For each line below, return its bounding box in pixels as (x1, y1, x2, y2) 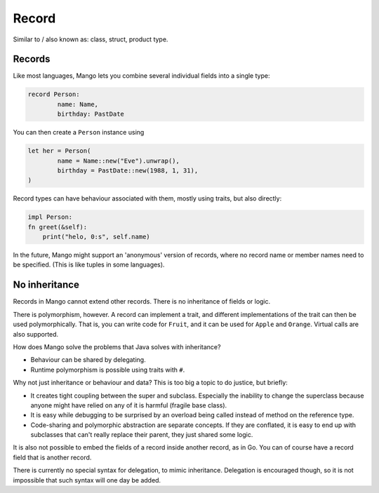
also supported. (13, 330, 59, 338)
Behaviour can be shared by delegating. (30, 356, 147, 364)
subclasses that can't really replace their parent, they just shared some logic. (30, 431, 253, 439)
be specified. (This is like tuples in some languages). (13, 260, 165, 269)
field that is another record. (13, 453, 92, 461)
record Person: (27, 90, 80, 98)
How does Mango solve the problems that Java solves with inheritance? (13, 342, 221, 351)
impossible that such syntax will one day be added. (13, 475, 161, 484)
